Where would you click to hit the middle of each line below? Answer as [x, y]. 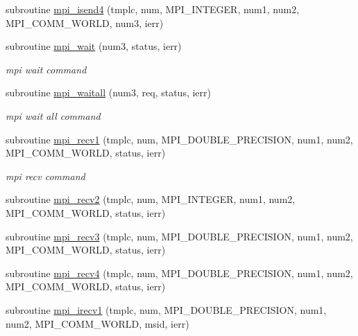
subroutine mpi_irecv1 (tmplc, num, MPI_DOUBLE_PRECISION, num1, [166, 309]
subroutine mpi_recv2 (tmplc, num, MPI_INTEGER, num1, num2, [151, 199]
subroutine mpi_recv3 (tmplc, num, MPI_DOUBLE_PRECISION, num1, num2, [179, 236]
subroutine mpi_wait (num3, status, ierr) [94, 46]
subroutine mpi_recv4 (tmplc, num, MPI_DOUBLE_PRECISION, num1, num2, [179, 273]
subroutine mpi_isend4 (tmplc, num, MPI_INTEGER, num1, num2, [153, 9]
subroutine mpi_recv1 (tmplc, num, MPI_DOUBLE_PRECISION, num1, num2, [179, 139]
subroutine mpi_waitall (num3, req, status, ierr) [108, 92]
